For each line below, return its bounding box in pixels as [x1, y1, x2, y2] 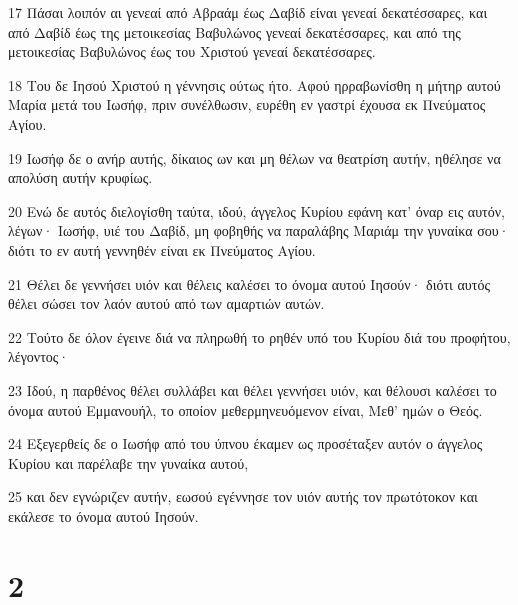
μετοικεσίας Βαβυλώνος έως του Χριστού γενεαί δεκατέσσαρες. [8, 41, 376, 62]
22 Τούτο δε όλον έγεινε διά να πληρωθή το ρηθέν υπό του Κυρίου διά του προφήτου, [8, 326, 511, 347]
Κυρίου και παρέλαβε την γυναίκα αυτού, [8, 452, 249, 473]
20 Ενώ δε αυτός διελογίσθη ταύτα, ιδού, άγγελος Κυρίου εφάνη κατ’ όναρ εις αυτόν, [8, 200, 505, 221]
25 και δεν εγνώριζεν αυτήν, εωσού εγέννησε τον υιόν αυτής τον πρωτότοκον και [8, 486, 478, 507]
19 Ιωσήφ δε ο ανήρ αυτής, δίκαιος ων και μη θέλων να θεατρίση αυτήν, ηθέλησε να [8, 147, 501, 168]
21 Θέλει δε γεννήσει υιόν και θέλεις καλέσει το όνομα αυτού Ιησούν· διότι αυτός [8, 273, 490, 294]
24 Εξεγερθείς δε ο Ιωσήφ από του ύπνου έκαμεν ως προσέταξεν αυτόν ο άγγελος [8, 433, 483, 454]
